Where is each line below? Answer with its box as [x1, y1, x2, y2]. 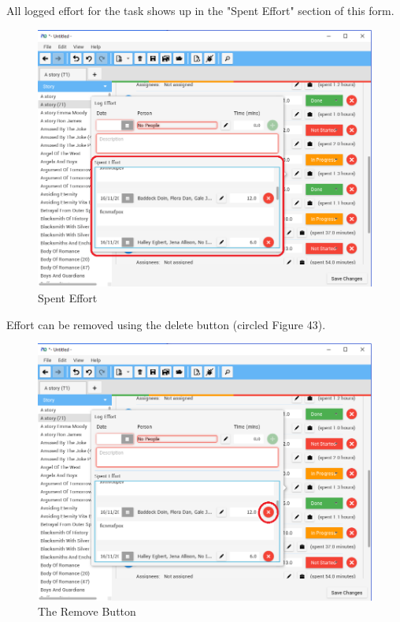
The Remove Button [38, 603, 136, 620]
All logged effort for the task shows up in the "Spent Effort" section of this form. [6, 2, 394, 18]
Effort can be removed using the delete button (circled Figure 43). [6, 316, 326, 332]
